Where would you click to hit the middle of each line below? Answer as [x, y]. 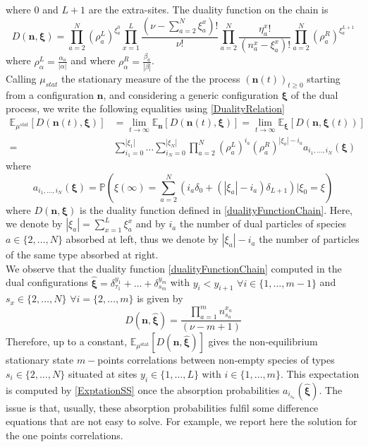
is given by [160, 298]
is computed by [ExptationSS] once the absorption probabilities [143, 389]
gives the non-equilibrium [263, 341]
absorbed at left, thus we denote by [142, 239]
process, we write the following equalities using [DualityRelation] [145, 108]
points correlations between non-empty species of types [216, 360]
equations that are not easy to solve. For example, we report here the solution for [182, 421]
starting [324, 79]
